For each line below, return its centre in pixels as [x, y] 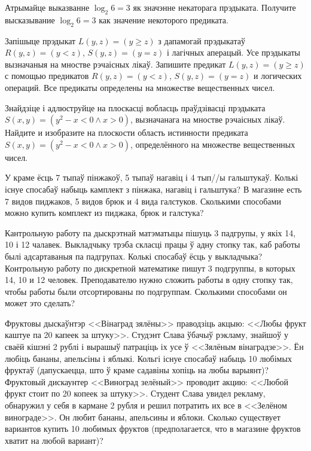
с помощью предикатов [47, 76]
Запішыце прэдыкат [40, 40]
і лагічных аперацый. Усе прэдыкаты [233, 52]
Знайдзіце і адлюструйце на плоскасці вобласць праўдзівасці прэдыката [135, 107]
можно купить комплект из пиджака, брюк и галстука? [104, 213]
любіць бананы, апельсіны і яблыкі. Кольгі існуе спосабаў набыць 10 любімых [148, 358]
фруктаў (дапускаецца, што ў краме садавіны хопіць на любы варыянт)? [137, 370]
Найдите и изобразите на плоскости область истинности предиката [126, 132]
